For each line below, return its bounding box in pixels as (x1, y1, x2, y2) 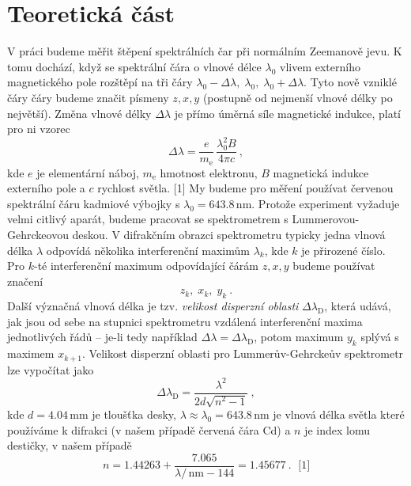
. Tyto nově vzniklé (304, 74, 397, 90)
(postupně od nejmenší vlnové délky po (202, 89, 393, 105)
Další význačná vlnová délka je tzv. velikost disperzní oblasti (7, 298, 299, 314)
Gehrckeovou (7, 226, 69, 243)
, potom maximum (254, 328, 344, 345)
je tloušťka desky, (92, 406, 176, 423)
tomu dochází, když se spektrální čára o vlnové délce (7, 58, 262, 74)
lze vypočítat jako (7, 361, 94, 378)
